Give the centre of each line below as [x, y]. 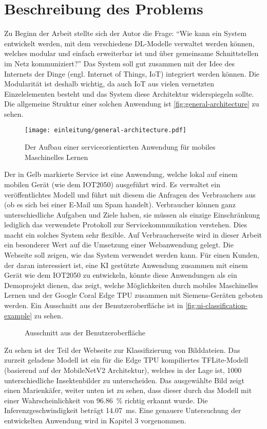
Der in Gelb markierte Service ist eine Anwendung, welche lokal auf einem [121, 174]
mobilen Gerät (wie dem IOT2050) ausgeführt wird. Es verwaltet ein [112, 184]
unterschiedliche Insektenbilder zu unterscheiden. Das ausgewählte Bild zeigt [124, 380]
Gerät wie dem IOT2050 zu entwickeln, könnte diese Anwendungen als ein [121, 275]
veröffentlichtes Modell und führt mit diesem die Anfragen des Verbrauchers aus [130, 194]
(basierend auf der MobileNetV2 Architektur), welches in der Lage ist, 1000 [123, 370]
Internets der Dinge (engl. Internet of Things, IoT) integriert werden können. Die [132, 73]
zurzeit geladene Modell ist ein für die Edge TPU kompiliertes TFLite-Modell [126, 360]
